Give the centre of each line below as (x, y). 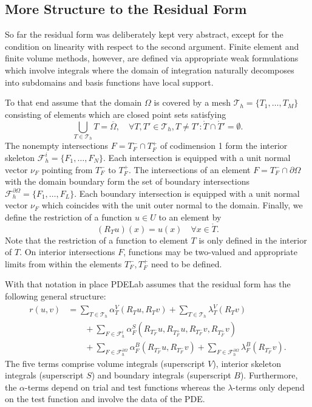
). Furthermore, (269, 375)
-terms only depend (269, 387)
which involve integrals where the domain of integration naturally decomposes (150, 70)
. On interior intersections (67, 252)
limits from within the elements (63, 263)
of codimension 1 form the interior (224, 145)
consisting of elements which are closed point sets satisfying (116, 114)
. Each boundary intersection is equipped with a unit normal (187, 193)
